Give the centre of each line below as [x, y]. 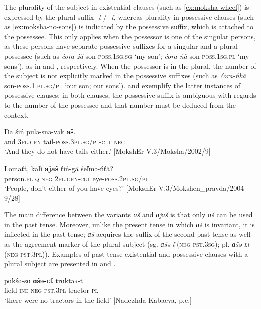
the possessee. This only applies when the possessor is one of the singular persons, [130, 36]
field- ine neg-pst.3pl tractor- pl [51, 290]
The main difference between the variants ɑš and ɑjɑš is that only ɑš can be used [128, 214]
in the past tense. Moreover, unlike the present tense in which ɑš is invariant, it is [129, 224]
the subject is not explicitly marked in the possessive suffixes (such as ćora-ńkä [125, 75]
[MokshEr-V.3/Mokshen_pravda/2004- [186, 188]
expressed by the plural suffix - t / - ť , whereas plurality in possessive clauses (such [129, 16]
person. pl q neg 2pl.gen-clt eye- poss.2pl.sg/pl [76, 178]
